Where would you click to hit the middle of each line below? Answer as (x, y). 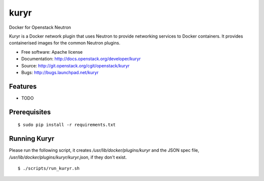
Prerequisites (30, 112)
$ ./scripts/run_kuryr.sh (49, 168)
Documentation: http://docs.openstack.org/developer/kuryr (81, 59)
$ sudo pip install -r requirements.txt (67, 125)
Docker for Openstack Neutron (40, 27)
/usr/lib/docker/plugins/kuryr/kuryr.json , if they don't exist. (68, 157)
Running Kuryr (32, 139)
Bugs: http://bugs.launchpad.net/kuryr (60, 72)
